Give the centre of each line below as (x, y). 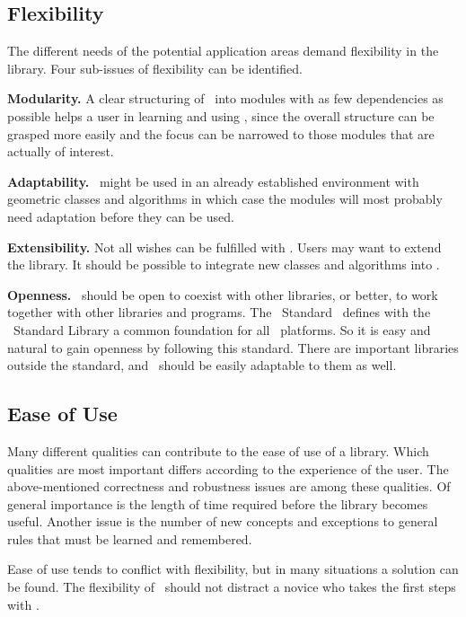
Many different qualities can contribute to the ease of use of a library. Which (218, 450)
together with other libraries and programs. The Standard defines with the (219, 312)
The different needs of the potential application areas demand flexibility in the (223, 51)
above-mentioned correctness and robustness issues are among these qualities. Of (229, 486)
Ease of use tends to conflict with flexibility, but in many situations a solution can (233, 569)
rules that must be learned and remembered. (130, 538)
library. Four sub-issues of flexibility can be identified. (155, 68)
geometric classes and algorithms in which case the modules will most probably (225, 199)
